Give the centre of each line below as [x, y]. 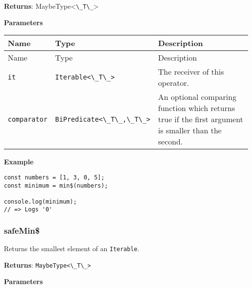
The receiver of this [191, 72]
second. [171, 142]
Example [19, 162]
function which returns [197, 108]
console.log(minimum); [40, 201]
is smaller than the [190, 130]
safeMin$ [22, 231]
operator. [173, 83]
